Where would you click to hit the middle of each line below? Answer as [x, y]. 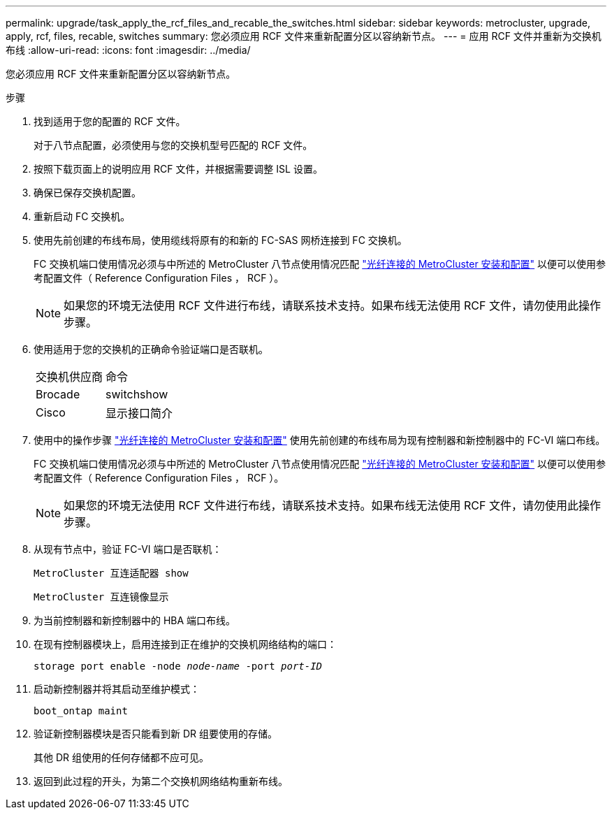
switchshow [137, 394]
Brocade [58, 394]
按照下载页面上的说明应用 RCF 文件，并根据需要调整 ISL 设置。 [178, 169]
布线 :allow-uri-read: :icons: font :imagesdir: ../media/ [128, 50]
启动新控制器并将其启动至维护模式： [117, 689]
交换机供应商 [70, 377]
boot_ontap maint [81, 711]
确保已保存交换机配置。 [87, 193]
